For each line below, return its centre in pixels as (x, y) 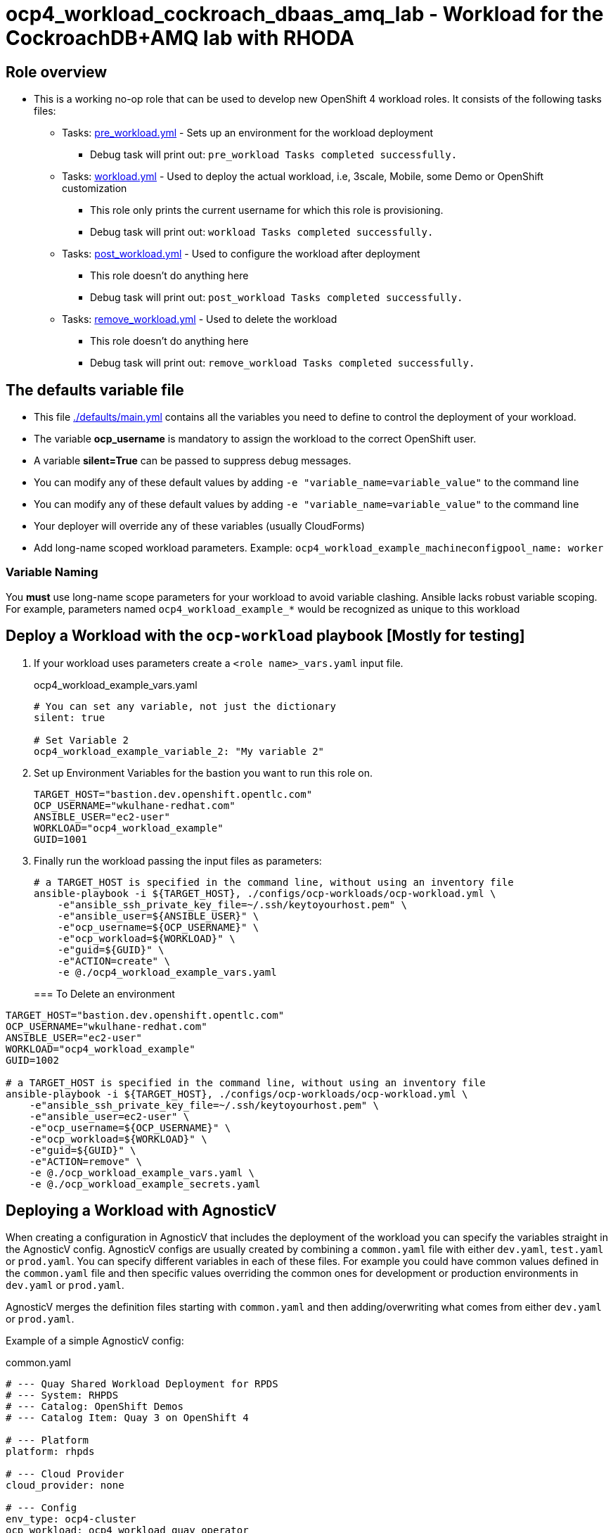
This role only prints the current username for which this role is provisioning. (267, 210)
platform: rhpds (50, 1452)
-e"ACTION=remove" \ (85, 1161)
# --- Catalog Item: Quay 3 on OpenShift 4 (127, 1418)
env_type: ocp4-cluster (71, 1519)
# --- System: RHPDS (62, 1395)
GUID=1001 (60, 839)
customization (95, 189)
